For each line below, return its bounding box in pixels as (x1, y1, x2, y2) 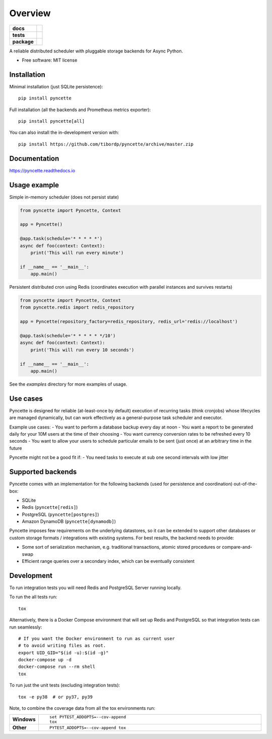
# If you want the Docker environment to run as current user (18, 636, 175, 641)
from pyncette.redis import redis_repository (20, 304, 134, 310)
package (12, 38, 34, 45)
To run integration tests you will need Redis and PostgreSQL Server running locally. (9, 585, 182, 591)
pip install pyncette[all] (18, 119, 85, 124)
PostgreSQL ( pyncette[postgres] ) (22, 511, 99, 517)
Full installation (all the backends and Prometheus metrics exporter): (9, 107, 151, 113)
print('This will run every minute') (30, 250, 124, 255)
